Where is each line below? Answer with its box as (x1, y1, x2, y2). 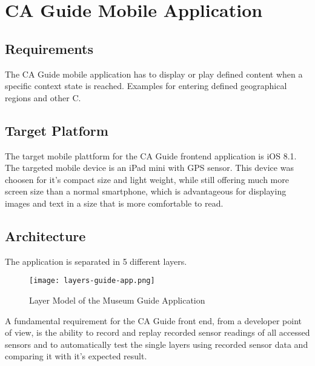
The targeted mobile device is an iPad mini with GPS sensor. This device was (5, 161, 294, 174)
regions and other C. (5, 91, 81, 104)
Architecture (5, 226, 86, 245)
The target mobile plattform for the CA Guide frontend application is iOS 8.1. (5, 149, 297, 162)
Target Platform (5, 121, 108, 139)
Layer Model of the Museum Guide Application (29, 293, 205, 306)
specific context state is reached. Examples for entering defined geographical (5, 79, 287, 92)
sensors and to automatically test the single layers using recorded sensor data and (5, 338, 308, 350)
